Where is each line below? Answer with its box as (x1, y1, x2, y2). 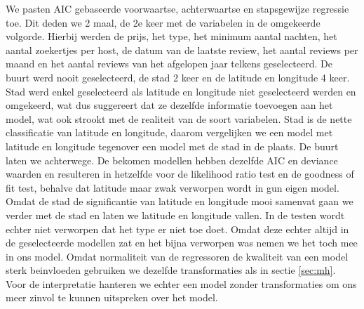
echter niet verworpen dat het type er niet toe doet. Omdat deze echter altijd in (6, 221, 349, 236)
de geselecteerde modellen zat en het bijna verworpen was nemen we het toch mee (6, 235, 358, 250)
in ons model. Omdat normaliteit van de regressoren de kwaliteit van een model (6, 249, 349, 263)
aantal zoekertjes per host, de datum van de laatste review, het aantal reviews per (6, 42, 358, 57)
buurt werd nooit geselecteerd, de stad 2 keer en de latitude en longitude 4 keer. (6, 70, 350, 84)
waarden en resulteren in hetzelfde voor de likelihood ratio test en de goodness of (6, 166, 354, 181)
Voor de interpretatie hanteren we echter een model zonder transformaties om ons (6, 276, 357, 291)
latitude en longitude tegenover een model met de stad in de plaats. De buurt (6, 138, 339, 153)
